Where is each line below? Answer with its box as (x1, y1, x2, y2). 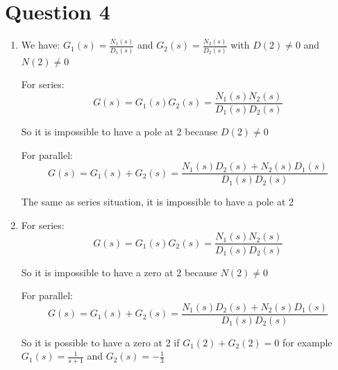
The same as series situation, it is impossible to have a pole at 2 (21, 194, 294, 209)
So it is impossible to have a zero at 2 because (21, 264, 218, 279)
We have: (21, 37, 60, 52)
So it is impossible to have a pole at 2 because (21, 124, 218, 138)
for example (282, 335, 332, 349)
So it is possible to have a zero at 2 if (21, 335, 180, 349)
